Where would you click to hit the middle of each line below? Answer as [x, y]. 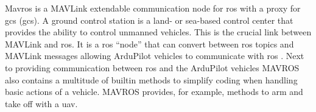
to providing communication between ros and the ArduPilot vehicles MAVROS [152, 67]
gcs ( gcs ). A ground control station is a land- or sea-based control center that [149, 20]
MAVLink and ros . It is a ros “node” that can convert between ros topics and [149, 44]
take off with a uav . [41, 103]
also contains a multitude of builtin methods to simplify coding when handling [151, 79]
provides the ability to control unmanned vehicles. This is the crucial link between [158, 32]
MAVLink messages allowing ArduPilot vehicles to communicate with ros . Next [155, 56]
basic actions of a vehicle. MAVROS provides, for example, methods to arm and [154, 92]
